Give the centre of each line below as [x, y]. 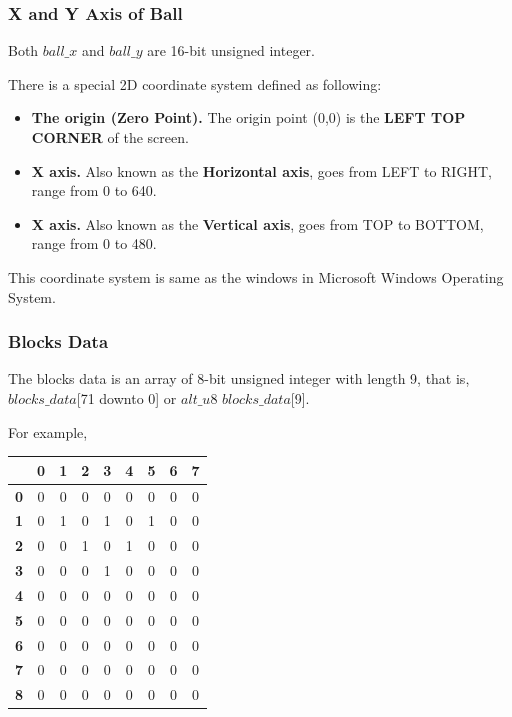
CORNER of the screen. [110, 137]
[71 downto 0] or [126, 397]
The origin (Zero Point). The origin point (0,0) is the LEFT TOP [248, 117]
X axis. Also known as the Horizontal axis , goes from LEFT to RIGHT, [261, 170]
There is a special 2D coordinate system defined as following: [195, 83]
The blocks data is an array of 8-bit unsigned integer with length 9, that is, [239, 378]
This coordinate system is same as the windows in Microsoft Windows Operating [256, 276]
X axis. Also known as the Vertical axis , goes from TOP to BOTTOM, [257, 223]
